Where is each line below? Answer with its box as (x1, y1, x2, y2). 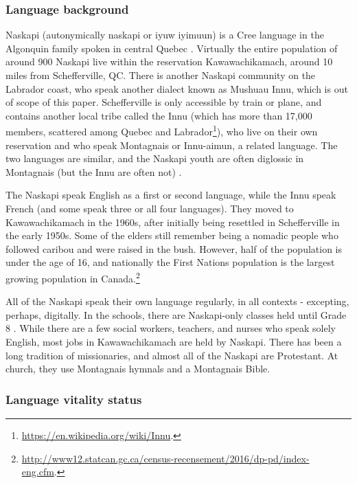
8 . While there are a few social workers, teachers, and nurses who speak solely (5, 321, 336, 335)
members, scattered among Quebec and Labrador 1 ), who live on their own (5, 122, 318, 139)
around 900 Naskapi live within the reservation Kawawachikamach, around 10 (5, 54, 333, 69)
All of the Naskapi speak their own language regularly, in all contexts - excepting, (5, 294, 349, 308)
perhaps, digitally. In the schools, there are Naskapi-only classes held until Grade (5, 307, 347, 322)
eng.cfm (21, 464, 54, 479)
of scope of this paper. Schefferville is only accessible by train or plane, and (5, 95, 322, 109)
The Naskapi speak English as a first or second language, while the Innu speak (5, 188, 336, 202)
